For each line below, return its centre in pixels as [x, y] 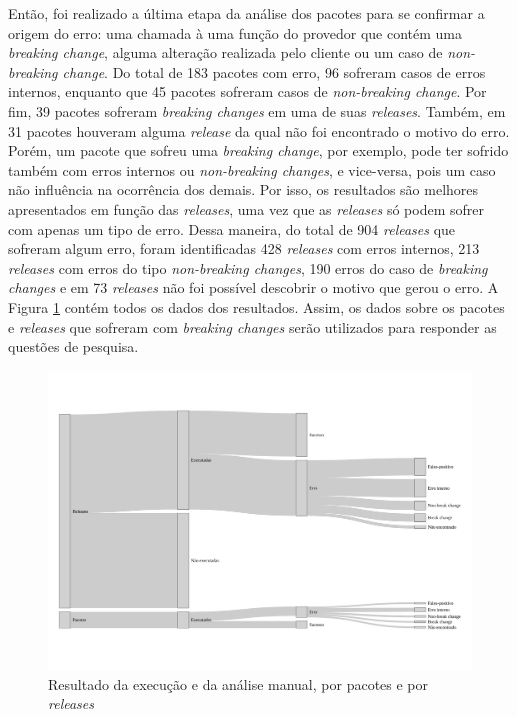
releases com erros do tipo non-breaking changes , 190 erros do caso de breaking [248, 267]
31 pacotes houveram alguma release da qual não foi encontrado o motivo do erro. [259, 130]
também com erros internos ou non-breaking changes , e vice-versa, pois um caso [252, 169]
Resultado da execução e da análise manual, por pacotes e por [238, 683]
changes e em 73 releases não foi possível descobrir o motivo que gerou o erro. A [253, 287]
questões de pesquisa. [73, 346]
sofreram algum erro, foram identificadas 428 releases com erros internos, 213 [244, 248]
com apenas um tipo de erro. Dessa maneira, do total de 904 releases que [232, 228]
